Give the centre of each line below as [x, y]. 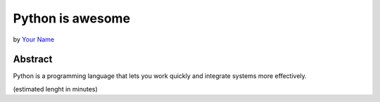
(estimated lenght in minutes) [55, 89]
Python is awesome [71, 18]
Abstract [33, 59]
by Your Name [34, 39]
